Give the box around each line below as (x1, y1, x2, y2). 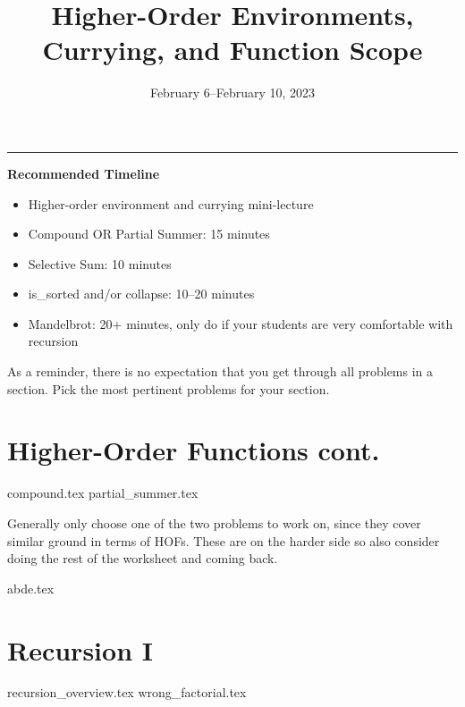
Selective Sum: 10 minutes (28, 254, 172, 273)
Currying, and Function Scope (42, 31, 423, 68)
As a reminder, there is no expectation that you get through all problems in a (7, 362, 434, 381)
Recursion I (7, 631, 153, 668)
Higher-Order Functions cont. (7, 432, 380, 468)
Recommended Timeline (7, 164, 160, 182)
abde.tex (7, 578, 55, 597)
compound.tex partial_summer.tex (7, 484, 199, 502)
